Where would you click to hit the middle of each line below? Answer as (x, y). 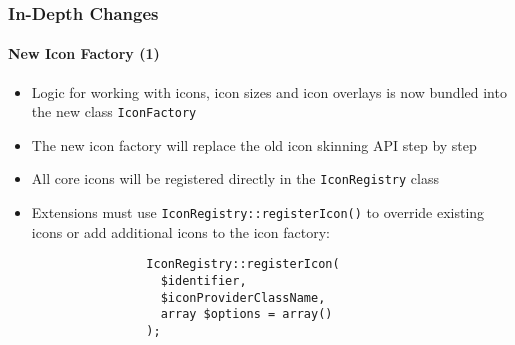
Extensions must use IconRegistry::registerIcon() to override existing (258, 212)
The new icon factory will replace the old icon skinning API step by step (254, 144)
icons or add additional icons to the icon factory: (180, 231)
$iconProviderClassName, (243, 297)
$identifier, (203, 281)
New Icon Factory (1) (84, 53)
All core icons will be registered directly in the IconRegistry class (235, 178)
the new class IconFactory (114, 111)
